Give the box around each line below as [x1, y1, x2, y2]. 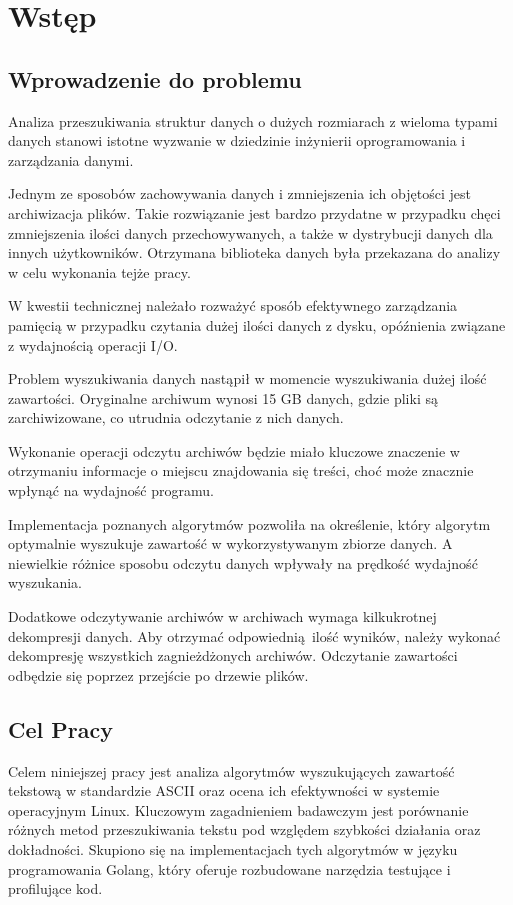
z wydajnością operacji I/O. [8, 334, 178, 355]
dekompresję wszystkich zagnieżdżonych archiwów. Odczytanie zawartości [8, 645, 458, 666]
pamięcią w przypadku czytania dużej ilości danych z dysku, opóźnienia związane [8, 314, 506, 335]
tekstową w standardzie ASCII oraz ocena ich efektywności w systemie [8, 780, 440, 801]
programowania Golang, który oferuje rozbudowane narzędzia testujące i [8, 858, 451, 879]
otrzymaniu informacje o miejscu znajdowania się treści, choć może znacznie [8, 460, 474, 481]
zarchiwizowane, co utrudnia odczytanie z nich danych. [8, 407, 344, 428]
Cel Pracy [8, 713, 113, 744]
